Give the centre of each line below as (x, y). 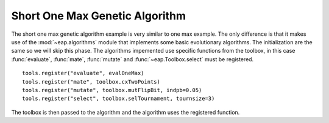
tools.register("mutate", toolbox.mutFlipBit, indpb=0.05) (112, 90)
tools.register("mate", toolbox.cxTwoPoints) (91, 81)
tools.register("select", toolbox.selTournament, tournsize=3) (119, 99)
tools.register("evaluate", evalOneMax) (83, 73)
